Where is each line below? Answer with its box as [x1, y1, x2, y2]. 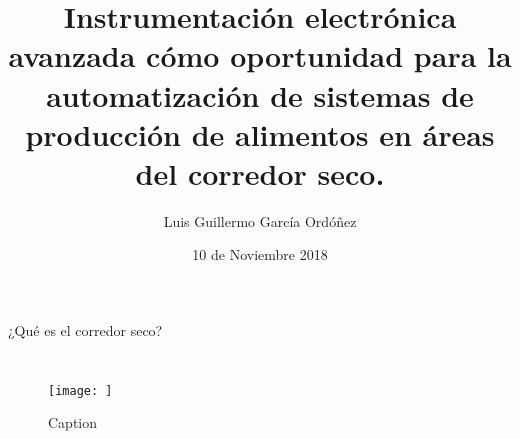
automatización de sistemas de [46, 74, 474, 115]
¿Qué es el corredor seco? [8, 320, 163, 341]
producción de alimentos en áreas [25, 113, 495, 154]
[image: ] [48, 383, 113, 398]
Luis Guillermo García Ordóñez [163, 210, 357, 231]
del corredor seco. [135, 152, 385, 193]
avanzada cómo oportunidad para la [8, 35, 512, 76]
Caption [48, 412, 98, 433]
